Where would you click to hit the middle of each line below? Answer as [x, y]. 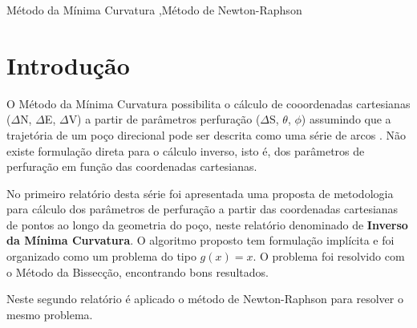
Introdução [68, 65]
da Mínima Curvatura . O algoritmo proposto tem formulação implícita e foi [200, 240]
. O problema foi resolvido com [329, 256]
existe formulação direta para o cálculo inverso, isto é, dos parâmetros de [186, 150]
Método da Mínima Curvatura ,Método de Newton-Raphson [154, 10]
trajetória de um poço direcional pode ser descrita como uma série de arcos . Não [206, 134]
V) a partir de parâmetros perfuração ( [164, 119]
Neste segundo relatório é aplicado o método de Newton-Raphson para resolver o [205, 299]
